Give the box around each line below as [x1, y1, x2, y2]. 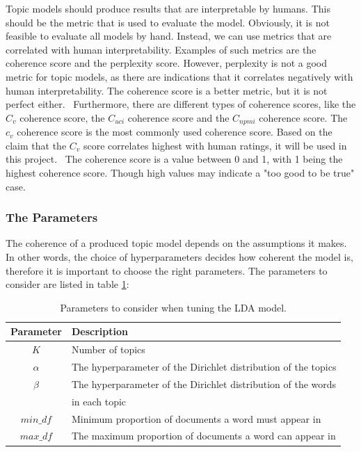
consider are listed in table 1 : [6, 277, 129, 291]
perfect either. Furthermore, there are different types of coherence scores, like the [6, 97, 356, 111]
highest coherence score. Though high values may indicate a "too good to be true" [6, 165, 355, 179]
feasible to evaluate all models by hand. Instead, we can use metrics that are [6, 29, 332, 43]
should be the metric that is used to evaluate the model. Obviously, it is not [6, 15, 330, 29]
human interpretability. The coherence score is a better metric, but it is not [6, 83, 328, 97]
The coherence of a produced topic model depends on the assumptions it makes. [6, 236, 347, 250]
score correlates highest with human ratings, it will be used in [83, 138, 347, 152]
